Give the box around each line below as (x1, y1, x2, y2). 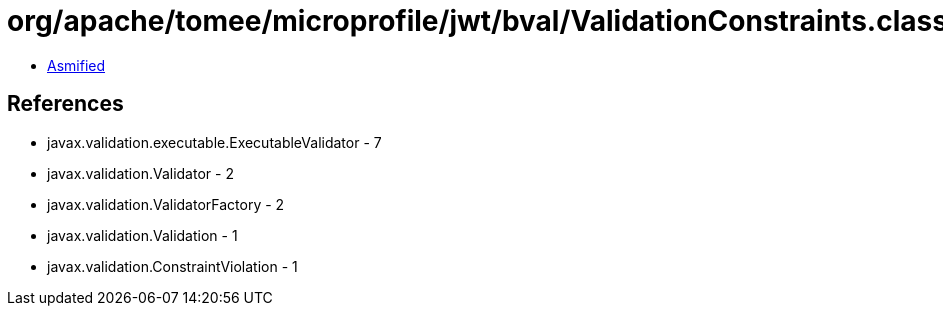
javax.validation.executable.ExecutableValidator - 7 (47, 133, 382, 151)
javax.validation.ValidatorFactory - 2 (47, 195, 285, 213)
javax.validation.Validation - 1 (47, 226, 238, 244)
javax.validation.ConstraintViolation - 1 (47, 257, 298, 275)
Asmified (47, 56, 106, 74)
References (7, 91, 124, 117)
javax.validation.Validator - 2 (47, 164, 234, 182)
